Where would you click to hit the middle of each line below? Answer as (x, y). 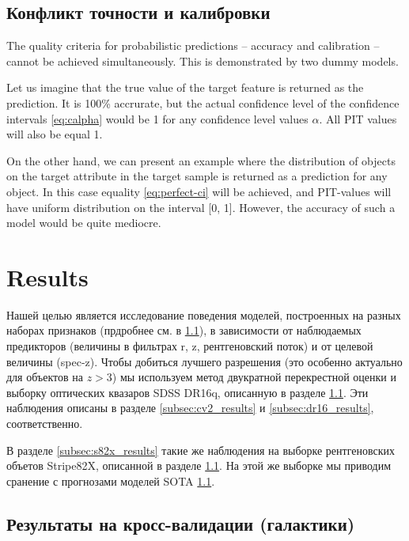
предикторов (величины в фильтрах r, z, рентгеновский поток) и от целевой (190, 346)
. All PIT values (358, 118)
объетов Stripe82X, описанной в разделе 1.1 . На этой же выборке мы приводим (199, 465)
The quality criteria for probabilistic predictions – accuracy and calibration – (193, 45)
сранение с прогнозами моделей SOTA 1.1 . (111, 480)
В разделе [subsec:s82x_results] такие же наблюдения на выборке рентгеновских (201, 450)
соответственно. (45, 424)
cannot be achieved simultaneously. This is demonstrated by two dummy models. (203, 61)
